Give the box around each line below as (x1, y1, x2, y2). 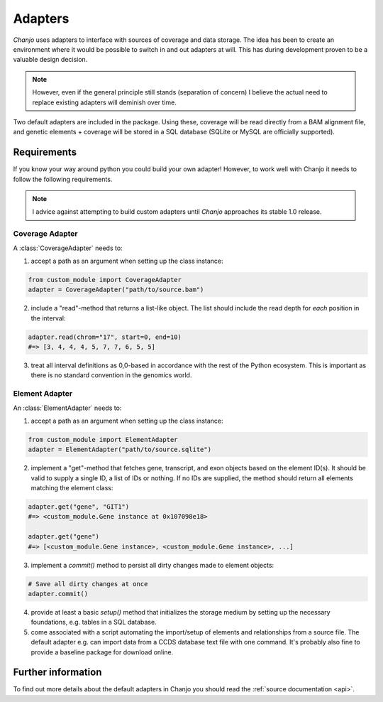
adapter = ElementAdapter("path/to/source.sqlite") (28, 445, 212, 454)
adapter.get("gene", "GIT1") (28, 503, 130, 511)
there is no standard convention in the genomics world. (30, 371, 192, 379)
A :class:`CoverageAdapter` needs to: (13, 244, 123, 252)
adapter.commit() (28, 590, 89, 598)
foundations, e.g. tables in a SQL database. (30, 618, 157, 627)
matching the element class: (30, 484, 113, 492)
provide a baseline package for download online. (30, 647, 174, 657)
